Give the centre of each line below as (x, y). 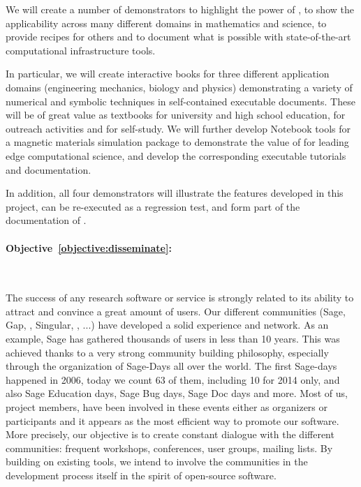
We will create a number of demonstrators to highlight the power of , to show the (180, 9)
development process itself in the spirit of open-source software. (141, 475)
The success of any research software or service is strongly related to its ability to (180, 298)
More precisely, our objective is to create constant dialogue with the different (170, 434)
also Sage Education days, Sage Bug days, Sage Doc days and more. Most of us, (177, 393)
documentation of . (46, 220)
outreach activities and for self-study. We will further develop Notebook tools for (178, 128)
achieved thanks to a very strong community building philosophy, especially (167, 352)
